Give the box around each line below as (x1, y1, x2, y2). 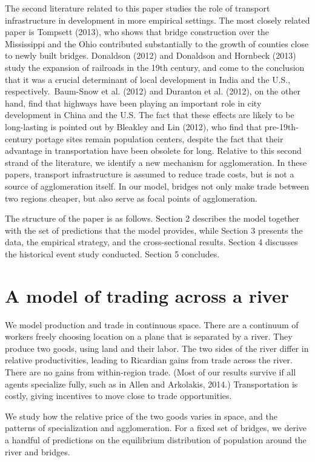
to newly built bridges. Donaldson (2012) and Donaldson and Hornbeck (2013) (5, 49, 296, 62)
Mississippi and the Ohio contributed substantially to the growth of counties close (5, 37, 309, 50)
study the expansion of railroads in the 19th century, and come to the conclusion (5, 61, 305, 73)
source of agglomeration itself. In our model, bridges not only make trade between (5, 179, 310, 192)
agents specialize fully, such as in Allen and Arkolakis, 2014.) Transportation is (5, 377, 298, 390)
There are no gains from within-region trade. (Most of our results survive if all (5, 365, 296, 378)
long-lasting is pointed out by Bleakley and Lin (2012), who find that (5, 120, 262, 133)
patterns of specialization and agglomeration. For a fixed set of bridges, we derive (5, 421, 307, 434)
